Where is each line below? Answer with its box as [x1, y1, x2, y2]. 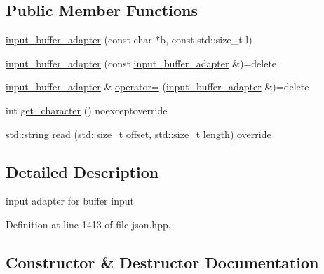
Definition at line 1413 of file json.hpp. [6, 217, 171, 231]
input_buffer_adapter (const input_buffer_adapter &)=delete [6, 55, 277, 70]
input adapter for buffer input [6, 193, 134, 208]
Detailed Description [6, 160, 159, 182]
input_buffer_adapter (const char [6, 32, 152, 47]
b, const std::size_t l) [160, 32, 252, 47]
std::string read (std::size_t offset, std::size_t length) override [6, 126, 271, 141]
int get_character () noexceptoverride [6, 102, 168, 117]
